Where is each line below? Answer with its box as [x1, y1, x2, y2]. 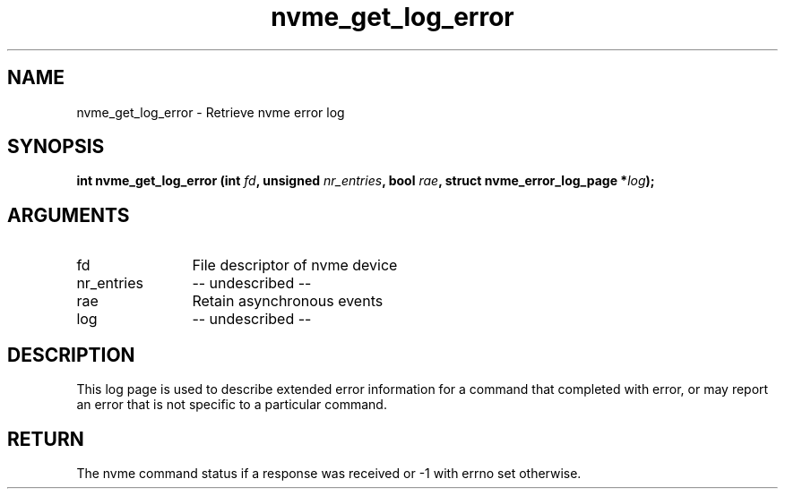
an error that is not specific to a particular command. [76, 397, 387, 413]
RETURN [7, 427, 84, 450]
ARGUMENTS [7, 203, 130, 227]
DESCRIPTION [7, 343, 135, 366]
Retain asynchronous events [192, 292, 384, 311]
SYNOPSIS [7, 135, 105, 158]
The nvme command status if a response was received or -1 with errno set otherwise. [76, 465, 582, 481]
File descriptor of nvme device [192, 256, 398, 275]
